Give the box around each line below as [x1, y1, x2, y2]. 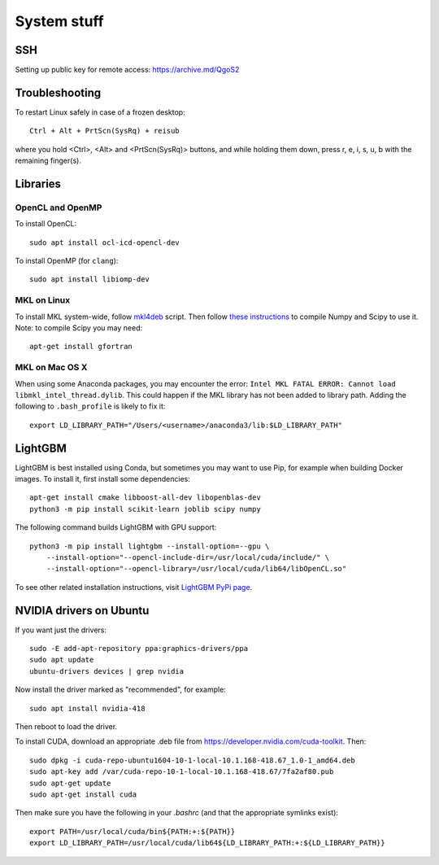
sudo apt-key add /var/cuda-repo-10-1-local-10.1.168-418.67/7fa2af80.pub [29, 767, 334, 776]
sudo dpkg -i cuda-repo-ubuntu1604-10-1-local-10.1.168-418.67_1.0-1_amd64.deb [29, 755, 355, 765]
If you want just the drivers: [15, 625, 107, 635]
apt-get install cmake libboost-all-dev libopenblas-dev [29, 493, 262, 502]
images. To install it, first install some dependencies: [15, 474, 191, 483]
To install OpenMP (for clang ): [15, 256, 119, 266]
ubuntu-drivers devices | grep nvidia [29, 666, 185, 675]
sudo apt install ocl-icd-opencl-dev [29, 238, 180, 247]
